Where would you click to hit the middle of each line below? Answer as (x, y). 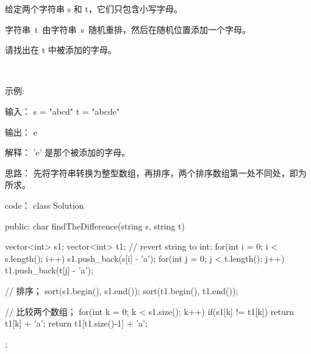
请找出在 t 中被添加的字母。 (61, 50)
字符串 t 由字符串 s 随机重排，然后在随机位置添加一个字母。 (128, 29)
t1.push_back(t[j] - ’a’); (49, 270)
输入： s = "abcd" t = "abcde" (63, 111)
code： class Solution (45, 205)
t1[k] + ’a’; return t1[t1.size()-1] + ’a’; (76, 323)
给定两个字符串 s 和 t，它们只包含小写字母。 (94, 9)
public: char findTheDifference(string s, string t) (95, 226)
